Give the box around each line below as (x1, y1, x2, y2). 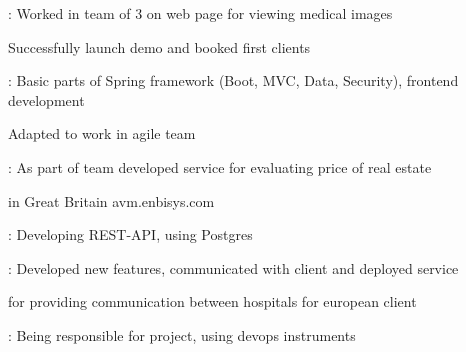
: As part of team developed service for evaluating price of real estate (8, 156, 432, 177)
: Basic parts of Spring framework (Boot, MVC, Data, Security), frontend (8, 70, 459, 91)
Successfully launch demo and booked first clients (8, 36, 311, 57)
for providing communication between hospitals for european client (8, 291, 417, 312)
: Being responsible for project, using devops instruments (8, 324, 356, 345)
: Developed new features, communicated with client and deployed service (8, 257, 459, 278)
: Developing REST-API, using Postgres (8, 224, 253, 245)
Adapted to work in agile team (8, 123, 196, 144)
